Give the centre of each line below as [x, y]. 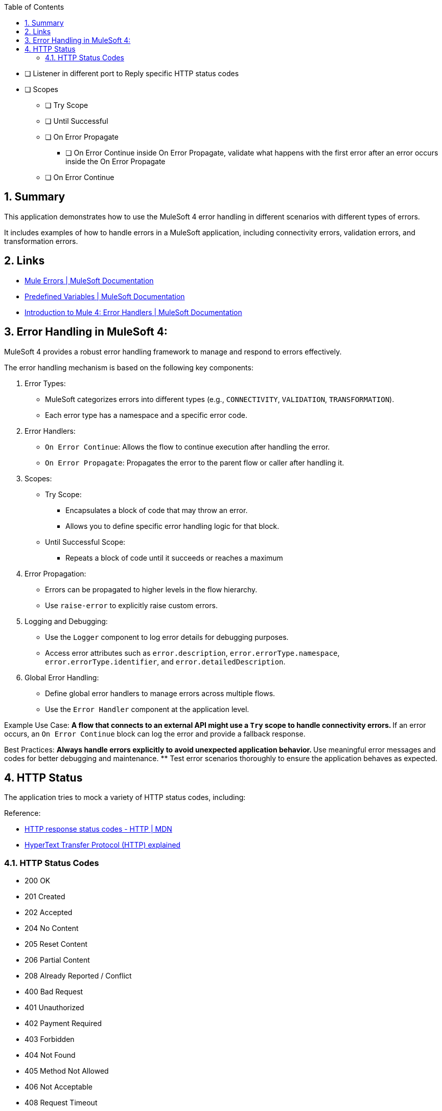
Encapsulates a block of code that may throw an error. [157, 510]
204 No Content [52, 928]
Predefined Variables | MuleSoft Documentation [105, 296]
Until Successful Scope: [85, 542]
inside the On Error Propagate [115, 161]
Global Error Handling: [62, 677]
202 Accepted [49, 913]
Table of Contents [34, 7]
